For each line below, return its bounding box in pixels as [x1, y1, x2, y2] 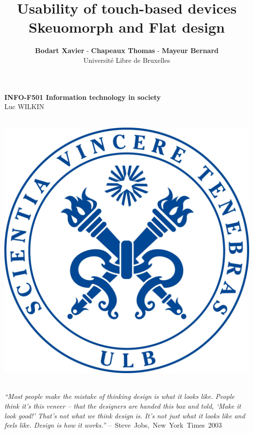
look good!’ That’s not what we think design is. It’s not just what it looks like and [4, 410, 245, 420]
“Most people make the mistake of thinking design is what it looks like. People [4, 391, 235, 401]
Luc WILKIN [4, 101, 45, 112]
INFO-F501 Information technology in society [4, 92, 161, 102]
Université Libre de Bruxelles [83, 55, 170, 65]
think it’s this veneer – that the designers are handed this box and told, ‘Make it [4, 401, 241, 411]
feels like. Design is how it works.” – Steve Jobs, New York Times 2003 [4, 420, 222, 430]
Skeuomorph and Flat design [29, 17, 225, 37]
